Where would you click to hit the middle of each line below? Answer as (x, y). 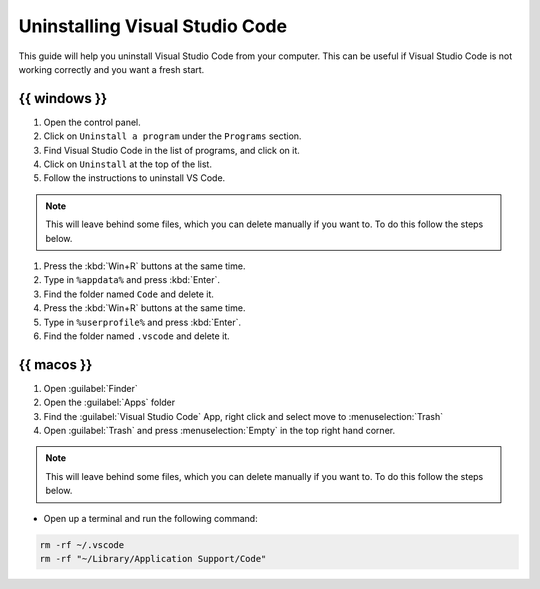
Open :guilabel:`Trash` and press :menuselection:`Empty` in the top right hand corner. (219, 430)
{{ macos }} (55, 364)
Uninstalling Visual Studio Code (153, 26)
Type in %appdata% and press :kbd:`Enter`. (131, 280)
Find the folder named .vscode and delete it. (136, 336)
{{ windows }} (63, 98)
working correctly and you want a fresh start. (111, 69)
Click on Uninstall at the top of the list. (127, 164)
